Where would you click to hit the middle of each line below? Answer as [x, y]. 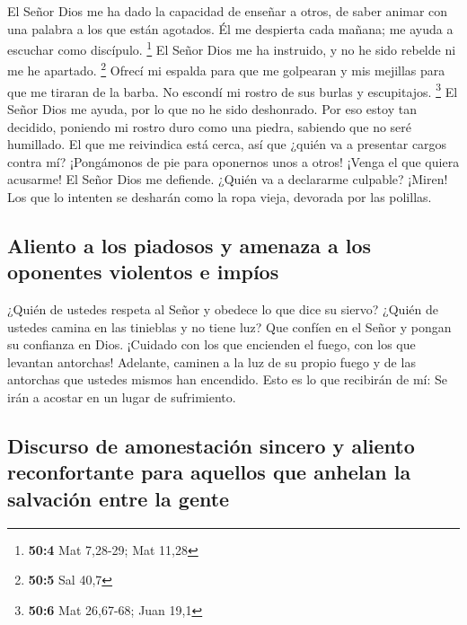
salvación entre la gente [119, 498]
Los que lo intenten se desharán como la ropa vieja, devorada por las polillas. [220, 196]
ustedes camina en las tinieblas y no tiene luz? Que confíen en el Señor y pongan [229, 326]
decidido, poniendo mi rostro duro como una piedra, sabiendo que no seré [210, 126]
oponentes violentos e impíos [143, 272]
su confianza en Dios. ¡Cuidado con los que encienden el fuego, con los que [211, 344]
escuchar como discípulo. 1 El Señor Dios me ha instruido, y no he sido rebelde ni [232, 48]
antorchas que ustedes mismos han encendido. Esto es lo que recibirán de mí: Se [228, 379]
